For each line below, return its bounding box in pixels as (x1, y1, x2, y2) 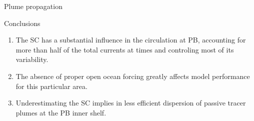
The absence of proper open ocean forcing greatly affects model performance (15, 70, 250, 81)
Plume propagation (4, 1, 62, 11)
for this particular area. (15, 80, 87, 91)
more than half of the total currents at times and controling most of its (15, 44, 234, 54)
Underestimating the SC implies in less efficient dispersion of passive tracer (15, 97, 246, 108)
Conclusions (4, 17, 40, 28)
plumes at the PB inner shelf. (15, 107, 106, 117)
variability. (15, 54, 48, 64)
